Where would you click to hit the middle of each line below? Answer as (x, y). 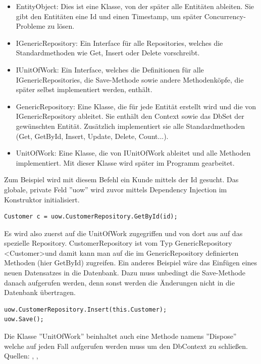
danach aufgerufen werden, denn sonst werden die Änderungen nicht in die (119, 282)
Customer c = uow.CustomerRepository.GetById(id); (91, 217)
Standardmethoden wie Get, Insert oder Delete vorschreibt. (108, 53)
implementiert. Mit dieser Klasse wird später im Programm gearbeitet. (125, 162)
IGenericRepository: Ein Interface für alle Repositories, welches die (119, 43)
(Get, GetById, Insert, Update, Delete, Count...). (92, 136)
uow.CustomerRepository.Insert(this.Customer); (86, 309)
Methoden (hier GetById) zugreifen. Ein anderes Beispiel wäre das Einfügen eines (131, 263)
